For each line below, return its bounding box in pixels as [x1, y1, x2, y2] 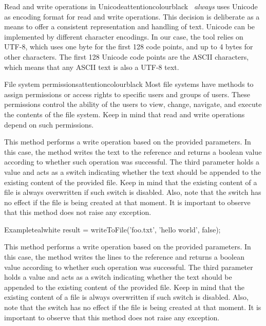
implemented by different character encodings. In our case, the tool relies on [4, 31, 243, 42]
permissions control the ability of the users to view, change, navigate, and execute [4, 99, 262, 110]
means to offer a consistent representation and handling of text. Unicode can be [4, 21, 255, 32]
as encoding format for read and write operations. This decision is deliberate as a [4, 11, 260, 22]
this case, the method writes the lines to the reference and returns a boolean [4, 251, 244, 262]
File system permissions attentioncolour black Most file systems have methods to [4, 79, 254, 89]
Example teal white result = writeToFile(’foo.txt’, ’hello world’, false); [4, 224, 221, 234]
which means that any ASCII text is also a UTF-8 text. [4, 61, 179, 72]
